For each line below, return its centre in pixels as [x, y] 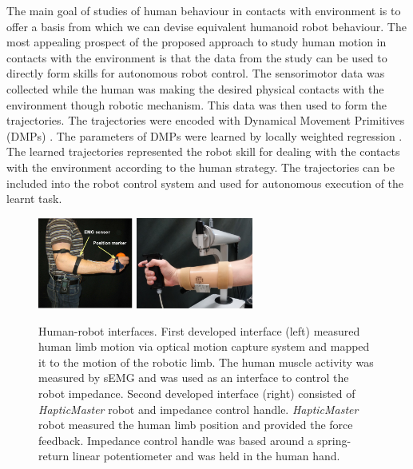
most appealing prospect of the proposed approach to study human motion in [197, 42]
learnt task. [34, 199]
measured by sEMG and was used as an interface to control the [194, 378]
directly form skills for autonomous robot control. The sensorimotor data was [196, 73]
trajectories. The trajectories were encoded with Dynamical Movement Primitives [206, 120]
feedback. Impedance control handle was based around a [176, 440]
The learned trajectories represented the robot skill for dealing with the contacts [203, 151]
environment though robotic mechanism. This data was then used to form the [197, 104]
